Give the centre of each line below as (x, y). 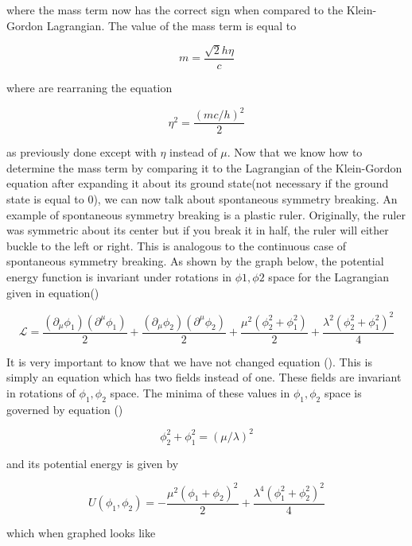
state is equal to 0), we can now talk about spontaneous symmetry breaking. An (202, 198)
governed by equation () (65, 409)
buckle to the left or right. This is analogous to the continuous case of (177, 245)
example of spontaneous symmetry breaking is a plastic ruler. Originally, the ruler (206, 214)
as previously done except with (82, 152)
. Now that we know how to (295, 152)
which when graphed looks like (81, 532)
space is (343, 392)
